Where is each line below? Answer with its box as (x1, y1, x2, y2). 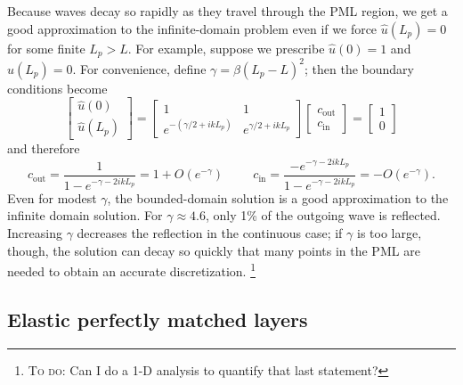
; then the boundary (304, 59, 414, 78)
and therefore (7, 139, 80, 158)
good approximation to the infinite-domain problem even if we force (7, 19, 378, 37)
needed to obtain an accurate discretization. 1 (7, 259, 256, 280)
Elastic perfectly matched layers (7, 305, 308, 332)
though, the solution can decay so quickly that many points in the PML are (7, 241, 420, 259)
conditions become (7, 78, 108, 97)
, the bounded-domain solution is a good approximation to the (107, 188, 449, 207)
